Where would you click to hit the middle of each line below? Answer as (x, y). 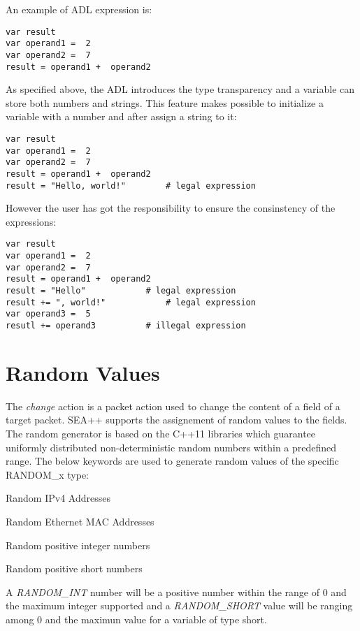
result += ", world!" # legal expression (131, 302)
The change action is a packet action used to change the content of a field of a (173, 406)
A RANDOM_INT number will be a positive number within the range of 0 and (176, 592)
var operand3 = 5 (48, 314)
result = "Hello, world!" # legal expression (131, 186)
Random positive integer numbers (78, 545)
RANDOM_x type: (48, 474)
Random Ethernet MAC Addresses (80, 521)
